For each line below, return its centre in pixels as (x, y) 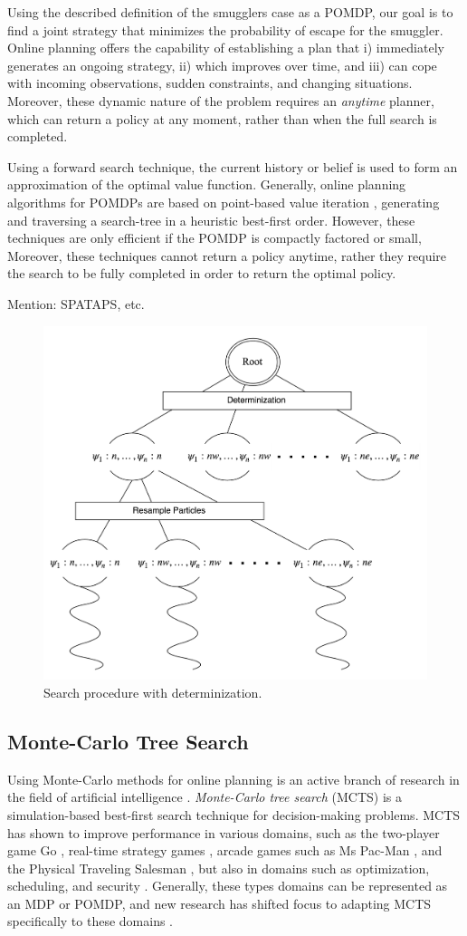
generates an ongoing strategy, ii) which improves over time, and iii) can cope (222, 65)
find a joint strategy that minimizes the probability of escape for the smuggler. (225, 29)
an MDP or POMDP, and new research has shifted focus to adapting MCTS (219, 903)
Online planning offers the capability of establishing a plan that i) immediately (226, 48)
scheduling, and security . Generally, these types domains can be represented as (228, 886)
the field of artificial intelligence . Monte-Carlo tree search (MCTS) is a (205, 797)
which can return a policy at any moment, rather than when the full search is (222, 118)
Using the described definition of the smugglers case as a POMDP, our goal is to (230, 12)
